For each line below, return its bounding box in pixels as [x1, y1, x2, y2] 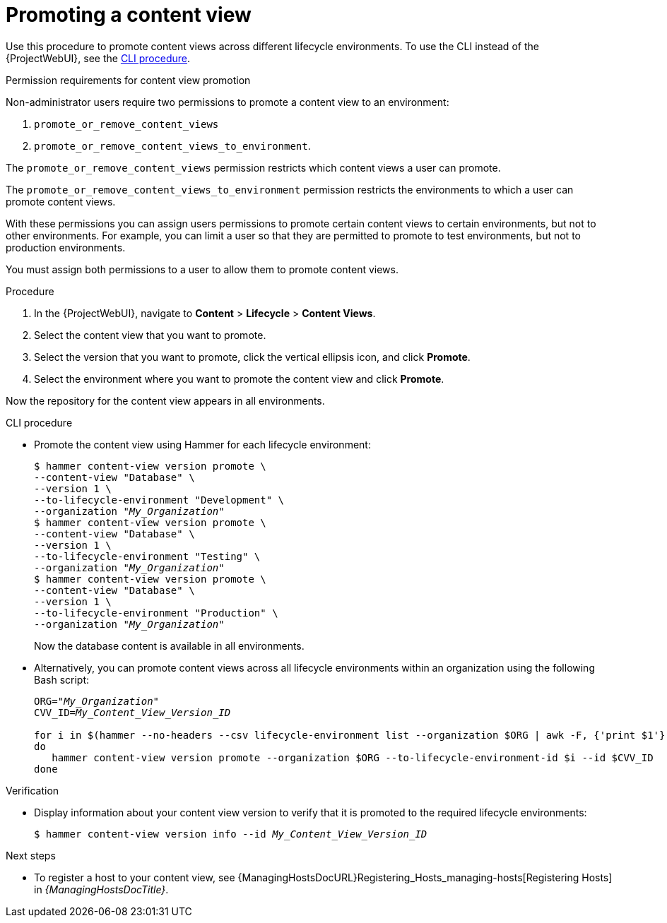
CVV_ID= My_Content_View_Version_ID [34, 706, 231, 718]
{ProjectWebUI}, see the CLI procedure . [6, 52, 190, 64]
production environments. [6, 241, 126, 254]
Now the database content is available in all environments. [34, 639, 305, 652]
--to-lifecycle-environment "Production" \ [34, 607, 278, 619]
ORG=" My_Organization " [34, 695, 160, 707]
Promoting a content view [6, 3, 252, 27]
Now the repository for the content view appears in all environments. [6, 394, 325, 407]
